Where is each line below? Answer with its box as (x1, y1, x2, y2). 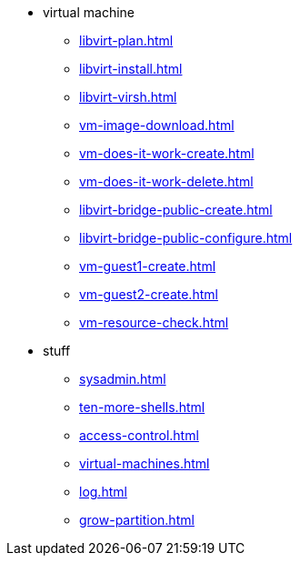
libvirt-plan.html (79, 33, 174, 48)
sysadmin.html (79, 371, 166, 387)
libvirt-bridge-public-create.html (79, 202, 273, 217)
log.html (79, 484, 127, 499)
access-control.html (79, 427, 199, 443)
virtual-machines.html (79, 456, 210, 471)
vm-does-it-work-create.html (79, 146, 255, 161)
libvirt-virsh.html (79, 89, 177, 105)
